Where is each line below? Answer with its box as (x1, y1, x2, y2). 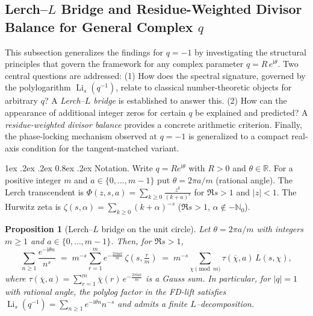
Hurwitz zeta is (5, 200, 61, 213)
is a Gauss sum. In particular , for (146, 272, 271, 285)
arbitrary (5, 94, 38, 107)
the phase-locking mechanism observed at (5, 130, 158, 142)
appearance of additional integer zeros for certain (5, 106, 186, 118)
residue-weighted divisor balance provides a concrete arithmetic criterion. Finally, (5, 118, 302, 130)
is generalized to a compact (188, 130, 289, 142)
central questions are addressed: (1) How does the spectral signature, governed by (5, 69, 306, 81)
